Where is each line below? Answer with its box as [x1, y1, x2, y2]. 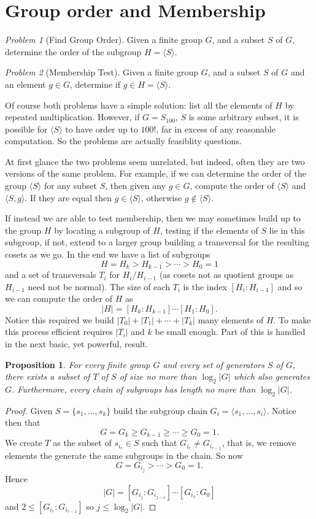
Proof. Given [5, 404, 53, 417]
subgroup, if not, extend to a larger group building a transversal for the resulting [5, 236, 309, 248]
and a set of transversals [5, 268, 96, 281]
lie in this [269, 223, 305, 236]
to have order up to [65, 122, 138, 135]
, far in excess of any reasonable [156, 122, 276, 135]
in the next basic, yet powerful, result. [5, 337, 148, 350]
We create [5, 436, 42, 449]
